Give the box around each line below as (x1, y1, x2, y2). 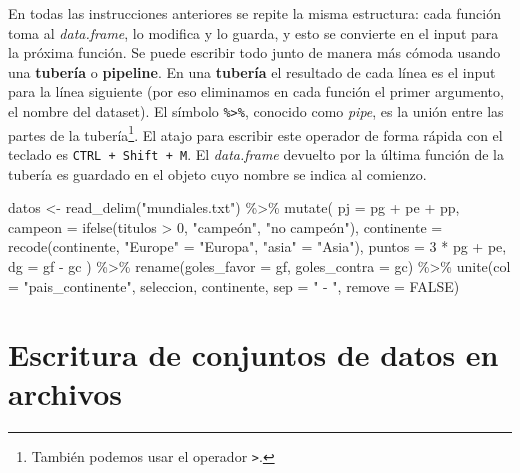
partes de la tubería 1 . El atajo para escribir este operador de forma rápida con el (8, 121, 503, 145)
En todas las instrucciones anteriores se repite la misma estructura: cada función (8, 3, 501, 23)
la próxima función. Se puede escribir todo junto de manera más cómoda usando (8, 42, 501, 63)
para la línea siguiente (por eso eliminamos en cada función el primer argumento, (8, 81, 504, 102)
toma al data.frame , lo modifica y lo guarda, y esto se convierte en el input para (8, 22, 499, 43)
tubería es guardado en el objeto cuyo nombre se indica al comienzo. (8, 163, 427, 184)
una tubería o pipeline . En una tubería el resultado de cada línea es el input (8, 61, 496, 82)
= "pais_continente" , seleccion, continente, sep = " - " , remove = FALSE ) (8, 275, 460, 296)
